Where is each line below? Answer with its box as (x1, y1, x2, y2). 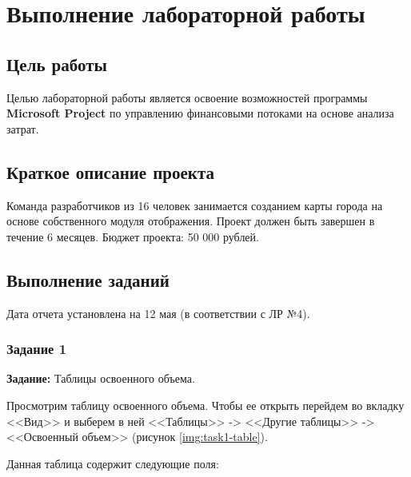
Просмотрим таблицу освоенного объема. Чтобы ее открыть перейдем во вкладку (6, 396, 405, 413)
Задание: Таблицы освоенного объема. (6, 370, 195, 387)
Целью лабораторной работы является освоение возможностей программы (6, 89, 368, 105)
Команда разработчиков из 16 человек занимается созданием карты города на (6, 197, 383, 213)
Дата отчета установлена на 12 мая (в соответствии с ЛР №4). (6, 304, 310, 321)
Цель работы (6, 51, 107, 76)
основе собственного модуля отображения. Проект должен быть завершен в (6, 213, 375, 229)
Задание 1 (6, 339, 67, 359)
